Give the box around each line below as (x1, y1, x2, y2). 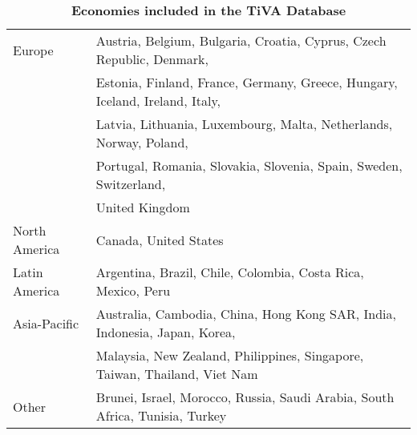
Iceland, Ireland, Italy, (95, 91, 221, 110)
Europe (13, 40, 54, 59)
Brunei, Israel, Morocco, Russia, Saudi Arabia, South (95, 388, 395, 406)
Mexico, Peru (95, 281, 171, 300)
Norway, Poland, (95, 133, 188, 151)
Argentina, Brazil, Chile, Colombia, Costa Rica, (95, 263, 364, 281)
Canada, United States (95, 230, 224, 249)
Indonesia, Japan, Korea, (95, 323, 236, 341)
